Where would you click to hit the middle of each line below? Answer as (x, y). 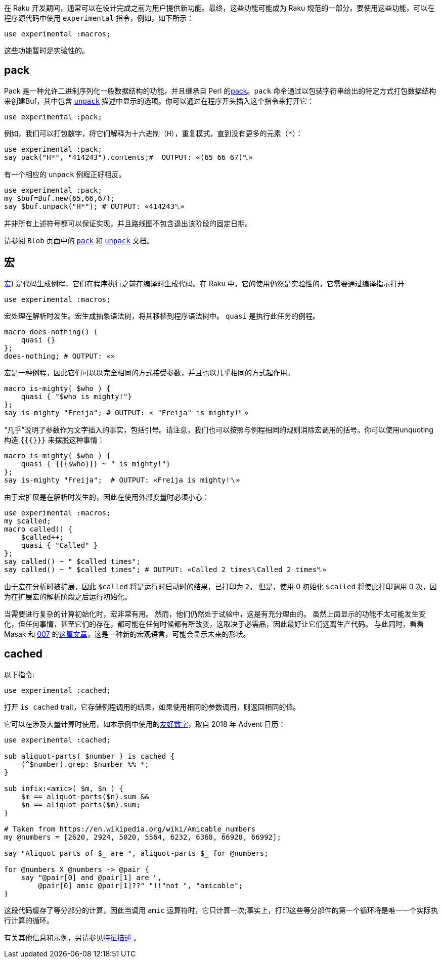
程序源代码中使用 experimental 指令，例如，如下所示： (99, 18)
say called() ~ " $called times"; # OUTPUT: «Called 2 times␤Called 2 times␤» (165, 569)
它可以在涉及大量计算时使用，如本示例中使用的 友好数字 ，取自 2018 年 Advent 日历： (145, 724)
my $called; (28, 521)
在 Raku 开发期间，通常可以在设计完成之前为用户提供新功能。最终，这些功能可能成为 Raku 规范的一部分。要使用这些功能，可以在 (219, 8)
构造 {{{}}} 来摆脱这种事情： (54, 440)
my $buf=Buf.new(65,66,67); (60, 198)
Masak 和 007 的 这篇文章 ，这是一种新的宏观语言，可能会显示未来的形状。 (127, 634)
